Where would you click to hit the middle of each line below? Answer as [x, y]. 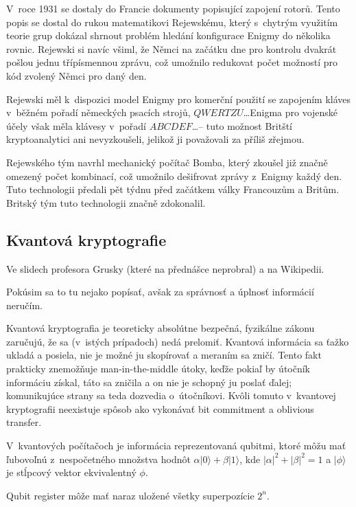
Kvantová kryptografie [86, 239]
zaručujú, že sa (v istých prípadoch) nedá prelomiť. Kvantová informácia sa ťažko [178, 341]
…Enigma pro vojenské [290, 112]
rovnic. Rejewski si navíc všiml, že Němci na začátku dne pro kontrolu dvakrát [171, 48]
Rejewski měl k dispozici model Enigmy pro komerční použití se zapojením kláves [179, 99]
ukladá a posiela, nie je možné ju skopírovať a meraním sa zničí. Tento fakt [164, 355]
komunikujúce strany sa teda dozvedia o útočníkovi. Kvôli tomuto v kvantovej [171, 395]
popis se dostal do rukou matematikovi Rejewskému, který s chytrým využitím [172, 22]
